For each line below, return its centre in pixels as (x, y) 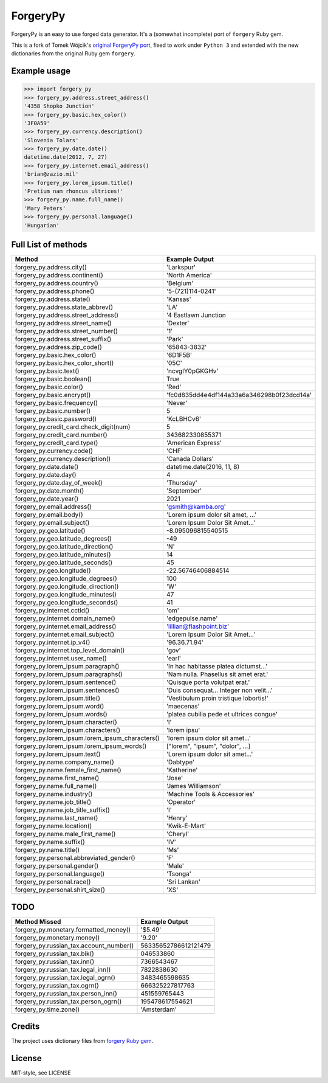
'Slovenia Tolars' (51, 140)
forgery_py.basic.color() (49, 387)
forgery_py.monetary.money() (57, 938)
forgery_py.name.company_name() (65, 762)
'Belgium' (180, 283)
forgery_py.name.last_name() (56, 818)
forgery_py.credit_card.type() (56, 443)
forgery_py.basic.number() (53, 411)
